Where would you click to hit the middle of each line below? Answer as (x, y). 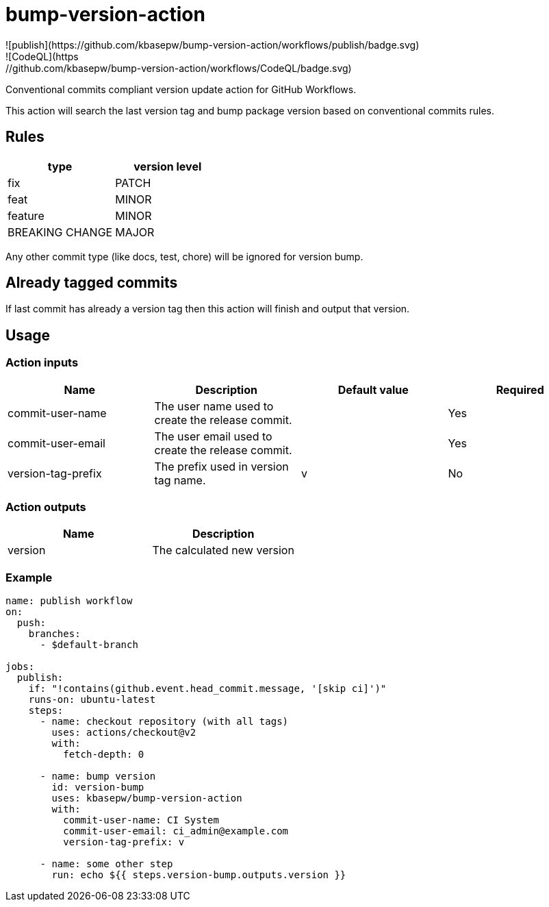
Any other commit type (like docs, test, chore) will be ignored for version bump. (184, 256)
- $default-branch (89, 645)
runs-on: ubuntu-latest (92, 700)
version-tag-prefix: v (124, 842)
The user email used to (213, 436)
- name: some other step (106, 864)
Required (520, 389)
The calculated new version (223, 550)
